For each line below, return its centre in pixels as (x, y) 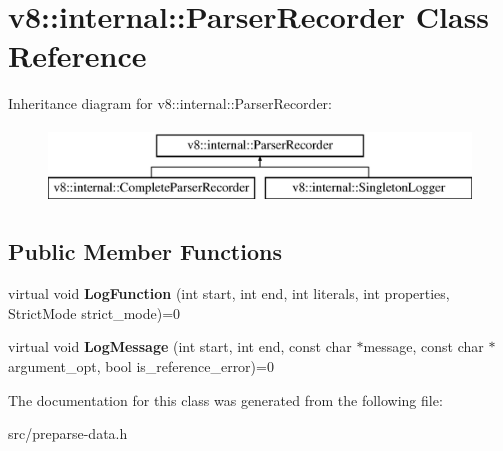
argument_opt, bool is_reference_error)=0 (141, 366)
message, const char (423, 346)
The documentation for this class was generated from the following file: (225, 399)
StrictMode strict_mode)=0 (94, 312)
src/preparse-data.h (68, 433)
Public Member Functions (145, 251)
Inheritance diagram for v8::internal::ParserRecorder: (170, 103)
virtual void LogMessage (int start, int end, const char (180, 346)
